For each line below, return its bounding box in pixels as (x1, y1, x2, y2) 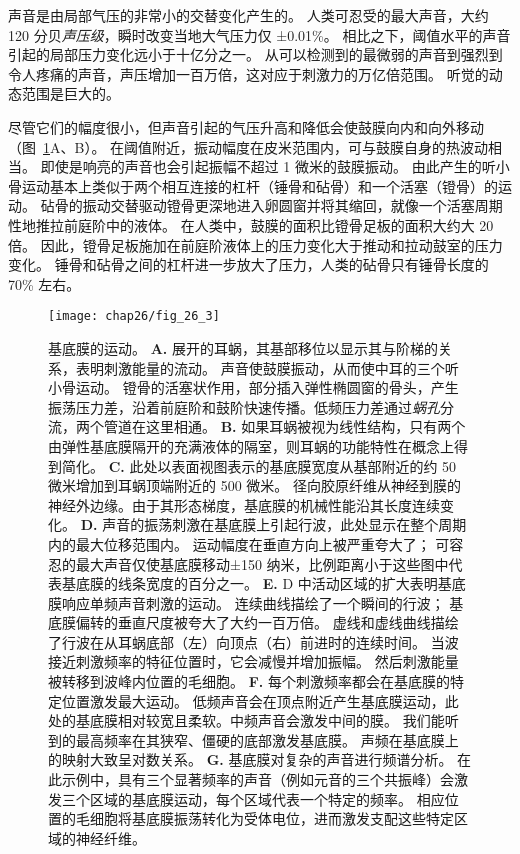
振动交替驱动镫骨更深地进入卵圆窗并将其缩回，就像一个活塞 (82, 195, 475, 216)
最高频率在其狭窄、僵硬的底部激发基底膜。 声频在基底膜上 (75, 729, 459, 750)
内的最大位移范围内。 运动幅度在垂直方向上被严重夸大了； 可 (48, 533, 450, 554)
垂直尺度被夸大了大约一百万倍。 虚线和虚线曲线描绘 (117, 612, 459, 633)
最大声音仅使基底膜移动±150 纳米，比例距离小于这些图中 (75, 553, 449, 574)
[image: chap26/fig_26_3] (48, 309, 220, 324)
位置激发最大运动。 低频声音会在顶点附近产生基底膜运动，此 (61, 690, 459, 711)
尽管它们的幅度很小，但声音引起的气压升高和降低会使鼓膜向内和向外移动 (8, 116, 484, 137)
